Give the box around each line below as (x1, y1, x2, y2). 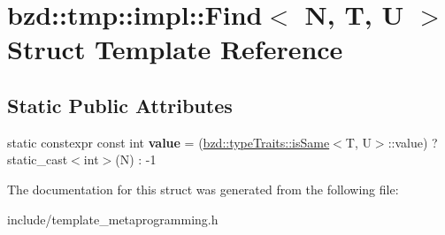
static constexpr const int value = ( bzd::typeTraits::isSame (7, 133, 330, 151)
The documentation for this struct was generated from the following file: (7, 179, 399, 198)
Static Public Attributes (7, 91, 233, 118)
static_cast (7, 150, 68, 169)
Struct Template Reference (7, 31, 343, 67)
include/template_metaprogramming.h (7, 209, 219, 228)
